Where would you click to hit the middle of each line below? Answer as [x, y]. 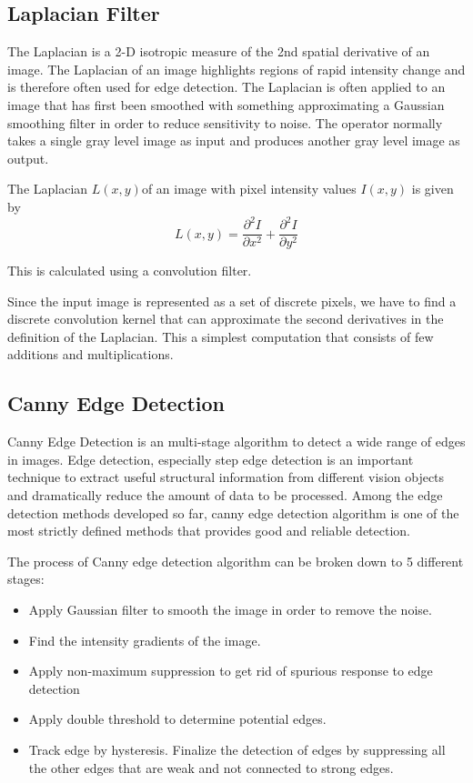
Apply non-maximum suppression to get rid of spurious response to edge [231, 671]
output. [28, 158]
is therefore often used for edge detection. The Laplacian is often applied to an [226, 87]
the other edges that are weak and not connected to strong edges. [211, 767]
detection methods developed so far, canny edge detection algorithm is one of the [233, 512]
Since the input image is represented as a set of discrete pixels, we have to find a [232, 301]
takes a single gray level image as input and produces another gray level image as [234, 141]
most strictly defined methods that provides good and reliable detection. [209, 531]
